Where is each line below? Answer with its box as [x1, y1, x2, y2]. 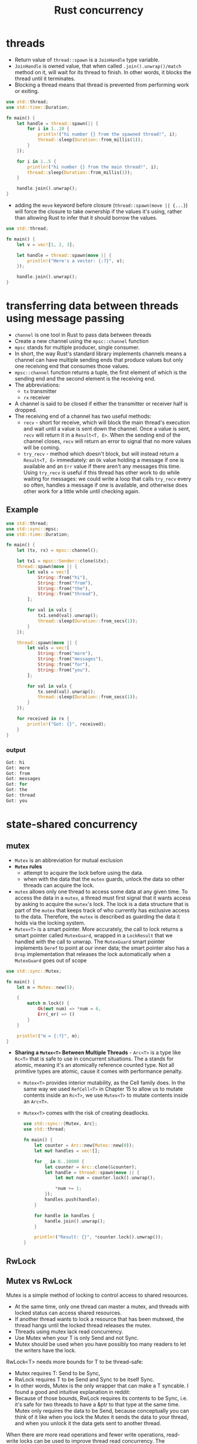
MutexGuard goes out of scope [14, 957, 87, 964]
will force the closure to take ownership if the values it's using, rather [14, 208, 182, 215]
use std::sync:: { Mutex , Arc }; [23, 1121, 98, 1127]
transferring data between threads [6, 299, 179, 313]
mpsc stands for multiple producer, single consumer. [14, 344, 140, 351]
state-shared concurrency [6, 818, 138, 831]
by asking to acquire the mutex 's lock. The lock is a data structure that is [14, 900, 189, 907]
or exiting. [14, 87, 39, 94]
